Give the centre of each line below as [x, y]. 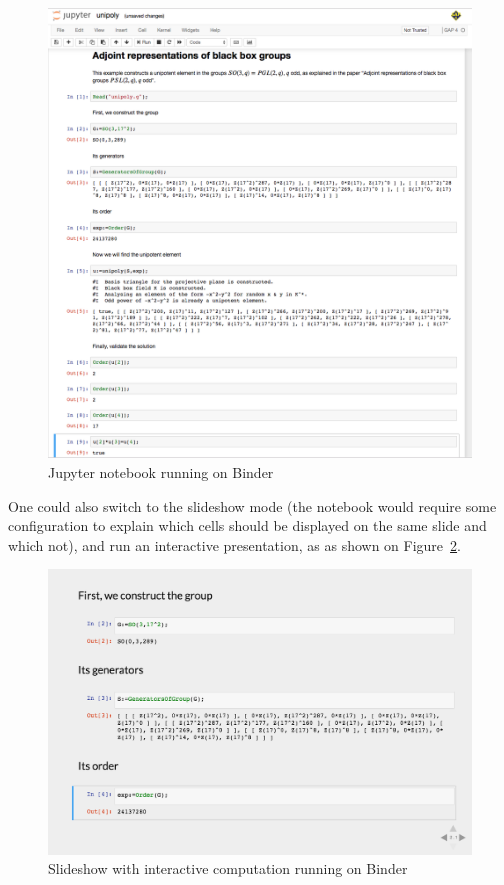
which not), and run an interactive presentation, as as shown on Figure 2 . [234, 544]
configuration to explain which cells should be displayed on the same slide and [247, 525]
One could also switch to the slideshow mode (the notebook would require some [252, 505]
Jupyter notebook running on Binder [161, 471]
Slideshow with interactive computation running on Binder [228, 868]
